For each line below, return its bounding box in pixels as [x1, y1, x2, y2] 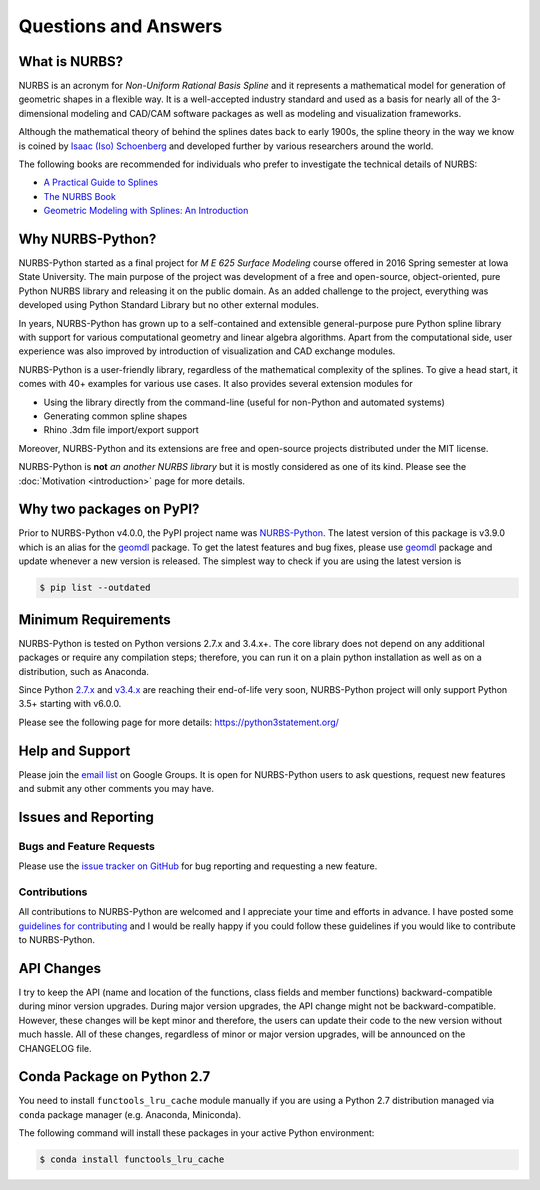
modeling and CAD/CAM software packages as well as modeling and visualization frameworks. [70, 107, 462, 119]
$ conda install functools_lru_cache [39, 1154, 225, 1165]
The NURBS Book [43, 190, 117, 202]
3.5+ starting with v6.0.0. [18, 698, 122, 710]
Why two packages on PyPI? [18, 501, 200, 518]
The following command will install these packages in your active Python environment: [18, 1127, 375, 1139]
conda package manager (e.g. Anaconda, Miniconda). [18, 1108, 242, 1120]
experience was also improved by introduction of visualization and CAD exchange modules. [18, 345, 396, 357]
